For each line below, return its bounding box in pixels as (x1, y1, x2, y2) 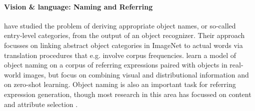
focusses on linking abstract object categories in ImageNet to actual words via (4, 39, 243, 50)
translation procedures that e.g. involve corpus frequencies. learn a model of (4, 49, 236, 60)
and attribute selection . (4, 98, 78, 109)
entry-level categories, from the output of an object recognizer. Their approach (4, 30, 245, 40)
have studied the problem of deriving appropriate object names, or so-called (4, 20, 236, 30)
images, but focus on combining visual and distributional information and (23, 69, 249, 79)
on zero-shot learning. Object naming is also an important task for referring (4, 79, 236, 89)
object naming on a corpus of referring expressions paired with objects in (4, 59, 227, 70)
